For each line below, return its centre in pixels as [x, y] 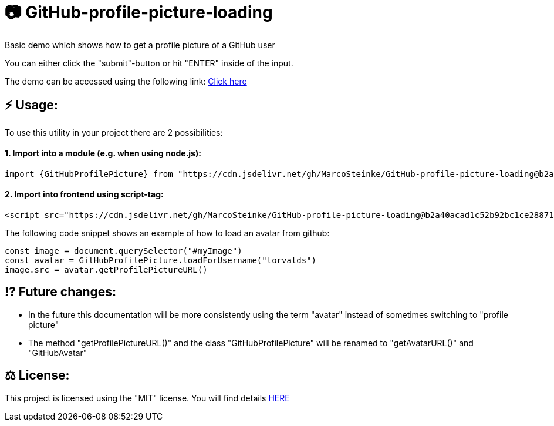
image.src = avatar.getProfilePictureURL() [106, 270]
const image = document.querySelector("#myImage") [124, 251]
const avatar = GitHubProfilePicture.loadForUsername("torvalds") [161, 261]
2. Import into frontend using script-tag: [84, 194]
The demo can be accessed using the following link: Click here [126, 81]
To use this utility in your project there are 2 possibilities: [114, 132]
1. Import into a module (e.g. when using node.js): [103, 153]
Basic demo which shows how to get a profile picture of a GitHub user [140, 45]
